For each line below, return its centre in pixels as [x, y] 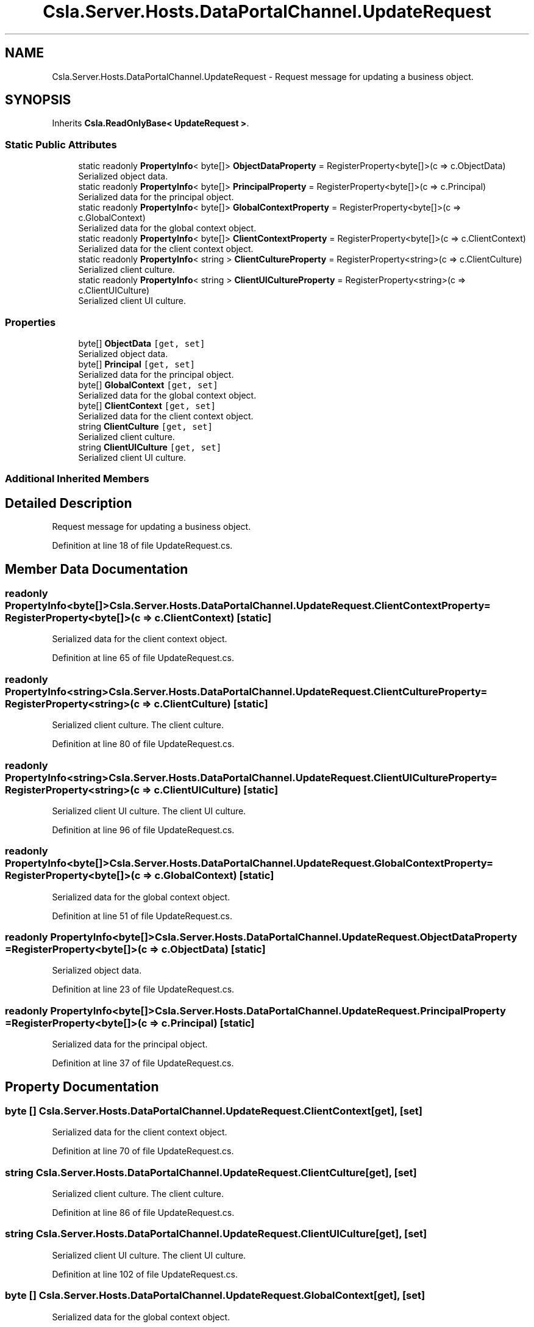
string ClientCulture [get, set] [145, 426]
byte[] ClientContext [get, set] [147, 405]
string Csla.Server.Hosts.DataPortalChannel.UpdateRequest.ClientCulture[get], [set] [211, 1172]
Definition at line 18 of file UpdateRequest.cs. [142, 546]
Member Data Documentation [97, 569]
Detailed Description [69, 503]
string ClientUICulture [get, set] [150, 447]
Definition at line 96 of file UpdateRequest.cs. [143, 830]
